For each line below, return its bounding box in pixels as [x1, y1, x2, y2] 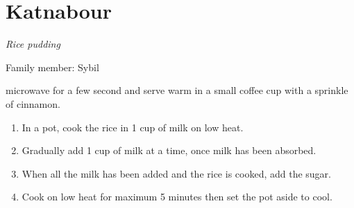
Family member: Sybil [6, 59, 99, 74]
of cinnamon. [6, 96, 60, 111]
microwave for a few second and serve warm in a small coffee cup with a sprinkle [6, 83, 348, 97]
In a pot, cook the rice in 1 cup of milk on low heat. [22, 120, 244, 134]
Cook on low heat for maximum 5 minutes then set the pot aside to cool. [22, 189, 332, 204]
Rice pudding [6, 37, 60, 51]
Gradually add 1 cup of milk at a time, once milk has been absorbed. [22, 143, 317, 158]
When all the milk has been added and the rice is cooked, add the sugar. [22, 166, 331, 180]
